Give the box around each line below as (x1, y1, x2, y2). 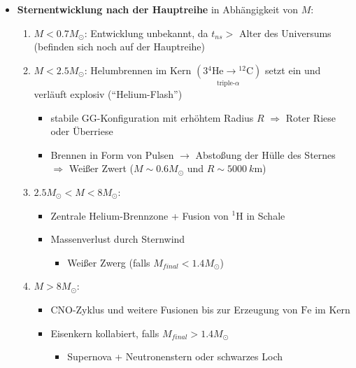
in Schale (246, 208, 285, 222)
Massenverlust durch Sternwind (50, 232, 185, 246)
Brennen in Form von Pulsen (50, 147, 174, 162)
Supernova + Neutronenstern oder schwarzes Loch (67, 349, 283, 364)
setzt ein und (264, 62, 321, 77)
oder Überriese (50, 124, 113, 139)
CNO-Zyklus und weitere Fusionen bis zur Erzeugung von (50, 302, 298, 316)
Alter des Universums (238, 25, 332, 40)
